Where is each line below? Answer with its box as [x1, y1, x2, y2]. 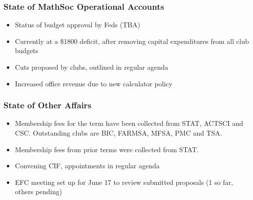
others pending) [15, 186, 62, 197]
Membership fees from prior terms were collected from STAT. [15, 144, 199, 154]
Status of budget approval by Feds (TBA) [15, 20, 140, 30]
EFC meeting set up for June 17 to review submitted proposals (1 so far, [15, 177, 233, 187]
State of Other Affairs [3, 99, 91, 111]
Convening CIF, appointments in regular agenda [15, 160, 160, 171]
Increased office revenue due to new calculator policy [15, 78, 172, 88]
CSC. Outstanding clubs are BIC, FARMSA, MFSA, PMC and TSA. [15, 128, 222, 138]
